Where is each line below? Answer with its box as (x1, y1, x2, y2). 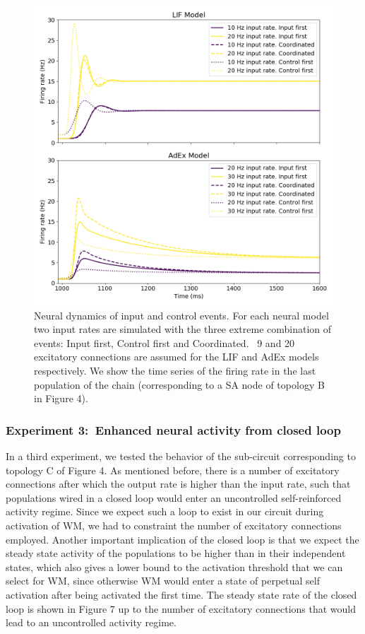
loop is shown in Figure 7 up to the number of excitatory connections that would (6, 601, 357, 616)
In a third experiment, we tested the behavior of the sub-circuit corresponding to (6, 448, 356, 463)
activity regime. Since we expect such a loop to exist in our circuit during (6, 504, 324, 519)
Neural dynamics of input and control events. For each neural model (34, 307, 329, 322)
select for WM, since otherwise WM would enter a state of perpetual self (6, 573, 321, 588)
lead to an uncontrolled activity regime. (6, 615, 176, 630)
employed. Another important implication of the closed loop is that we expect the (6, 532, 359, 546)
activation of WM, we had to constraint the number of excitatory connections (6, 517, 342, 532)
